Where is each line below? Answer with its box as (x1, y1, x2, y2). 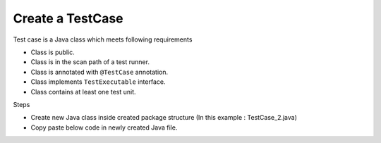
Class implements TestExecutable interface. (30, 77, 166, 86)
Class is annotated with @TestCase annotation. (30, 68, 169, 76)
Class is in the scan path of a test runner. (30, 58, 150, 66)
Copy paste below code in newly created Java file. (30, 123, 178, 132)
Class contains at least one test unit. (30, 87, 137, 96)
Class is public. (30, 48, 75, 56)
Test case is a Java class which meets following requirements (13, 35, 193, 44)
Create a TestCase (13, 11, 123, 26)
